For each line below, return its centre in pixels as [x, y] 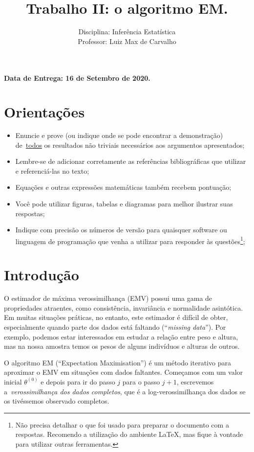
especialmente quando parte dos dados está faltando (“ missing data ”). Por [115, 327]
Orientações [44, 112]
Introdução [42, 275]
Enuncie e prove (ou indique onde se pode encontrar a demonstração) [119, 135]
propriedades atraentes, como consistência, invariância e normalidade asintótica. [124, 307]
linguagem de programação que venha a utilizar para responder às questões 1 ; [130, 240]
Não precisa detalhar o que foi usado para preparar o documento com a [122, 424]
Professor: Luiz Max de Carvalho [127, 41]
